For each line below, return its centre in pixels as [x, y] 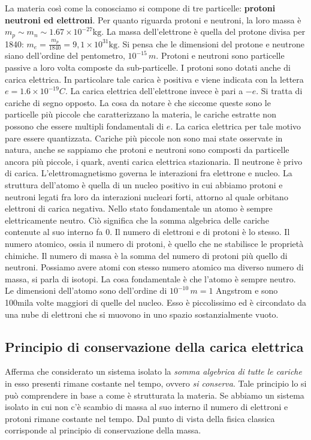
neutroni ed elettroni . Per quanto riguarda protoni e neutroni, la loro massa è [153, 19]
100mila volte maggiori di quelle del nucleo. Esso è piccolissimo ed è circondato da [155, 302]
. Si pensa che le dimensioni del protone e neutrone [211, 43]
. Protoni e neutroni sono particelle [220, 55]
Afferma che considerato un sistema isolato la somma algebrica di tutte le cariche [153, 371]
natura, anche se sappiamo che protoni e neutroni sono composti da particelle [147, 150]
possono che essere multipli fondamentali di [84, 126]
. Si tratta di [279, 91]
